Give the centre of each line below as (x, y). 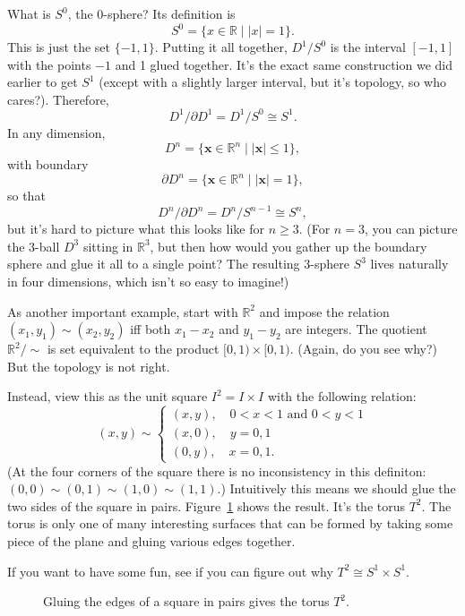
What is (29, 13)
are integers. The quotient (356, 329)
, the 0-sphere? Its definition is (151, 13)
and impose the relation (324, 311)
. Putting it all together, (221, 47)
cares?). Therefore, (58, 99)
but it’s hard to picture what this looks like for (136, 229)
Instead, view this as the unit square (108, 396)
